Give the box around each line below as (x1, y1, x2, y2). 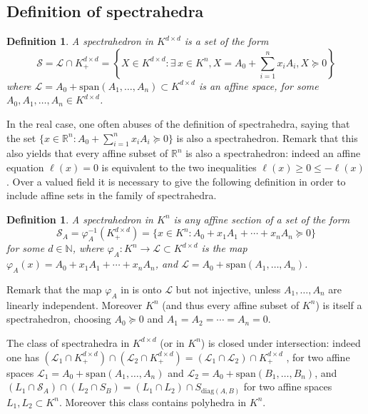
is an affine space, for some (198, 78, 319, 93)
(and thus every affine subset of (162, 297, 300, 312)
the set (6, 130, 36, 145)
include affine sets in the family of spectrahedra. (6, 188, 217, 203)
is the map (201, 241, 247, 256)
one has (6, 349, 39, 364)
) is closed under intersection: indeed (200, 335, 361, 350)
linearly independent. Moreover (6, 297, 143, 312)
